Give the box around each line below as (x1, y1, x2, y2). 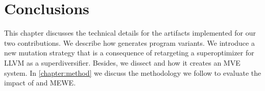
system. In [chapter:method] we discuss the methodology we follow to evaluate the (4, 67, 261, 78)
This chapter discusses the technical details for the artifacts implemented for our (4, 27, 256, 38)
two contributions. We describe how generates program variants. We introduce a (4, 37, 255, 48)
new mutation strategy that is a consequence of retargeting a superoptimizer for (4, 47, 254, 58)
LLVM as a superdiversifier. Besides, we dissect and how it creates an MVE (4, 57, 240, 68)
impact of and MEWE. (4, 77, 76, 88)
